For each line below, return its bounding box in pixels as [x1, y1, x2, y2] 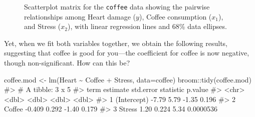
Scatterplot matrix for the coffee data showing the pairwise [24, 1, 210, 11]
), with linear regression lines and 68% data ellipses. [68, 21, 227, 31]
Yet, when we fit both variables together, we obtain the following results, [4, 37, 228, 48]
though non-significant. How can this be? [4, 57, 130, 68]
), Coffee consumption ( [139, 11, 212, 21]
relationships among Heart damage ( [24, 11, 136, 21]
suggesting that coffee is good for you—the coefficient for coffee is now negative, [4, 47, 249, 58]
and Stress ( [24, 21, 61, 31]
